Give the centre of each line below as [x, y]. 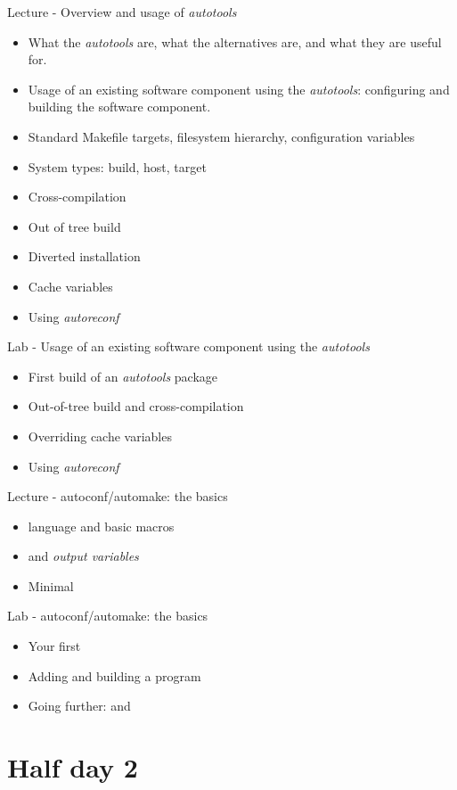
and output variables [83, 556]
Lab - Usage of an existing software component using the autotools [188, 346]
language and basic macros [101, 526]
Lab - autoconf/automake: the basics [108, 616]
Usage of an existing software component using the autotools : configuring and [239, 89]
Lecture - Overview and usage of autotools [122, 12]
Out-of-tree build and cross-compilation [136, 406]
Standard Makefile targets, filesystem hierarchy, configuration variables [221, 136]
